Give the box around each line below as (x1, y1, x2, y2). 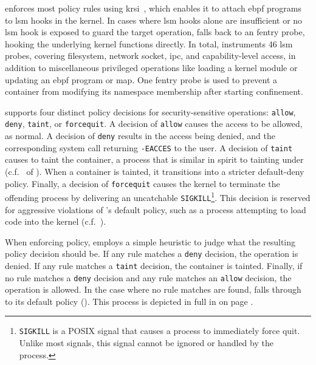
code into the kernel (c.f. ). (5, 215, 106, 228)
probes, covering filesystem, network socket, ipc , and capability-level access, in (5, 49, 296, 62)
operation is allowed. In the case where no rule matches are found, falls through (5, 283, 301, 296)
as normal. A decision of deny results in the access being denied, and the (5, 129, 275, 142)
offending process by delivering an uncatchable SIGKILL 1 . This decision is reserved (5, 189, 311, 203)
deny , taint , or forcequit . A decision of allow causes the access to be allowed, (5, 117, 303, 130)
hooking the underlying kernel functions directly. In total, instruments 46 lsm (5, 37, 293, 50)
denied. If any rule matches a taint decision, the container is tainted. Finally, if (5, 259, 303, 271)
